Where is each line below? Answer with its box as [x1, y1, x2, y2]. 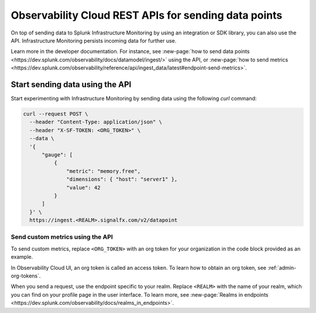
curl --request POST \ [23, 111, 88, 117]
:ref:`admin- [267, 264, 297, 271]
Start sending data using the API [11, 79, 132, 89]
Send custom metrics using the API [11, 233, 114, 241]
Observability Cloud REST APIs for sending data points [11, 9, 283, 22]
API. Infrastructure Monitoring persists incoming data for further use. [11, 37, 177, 44]
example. [11, 253, 33, 260]
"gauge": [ [42, 151, 73, 158]
